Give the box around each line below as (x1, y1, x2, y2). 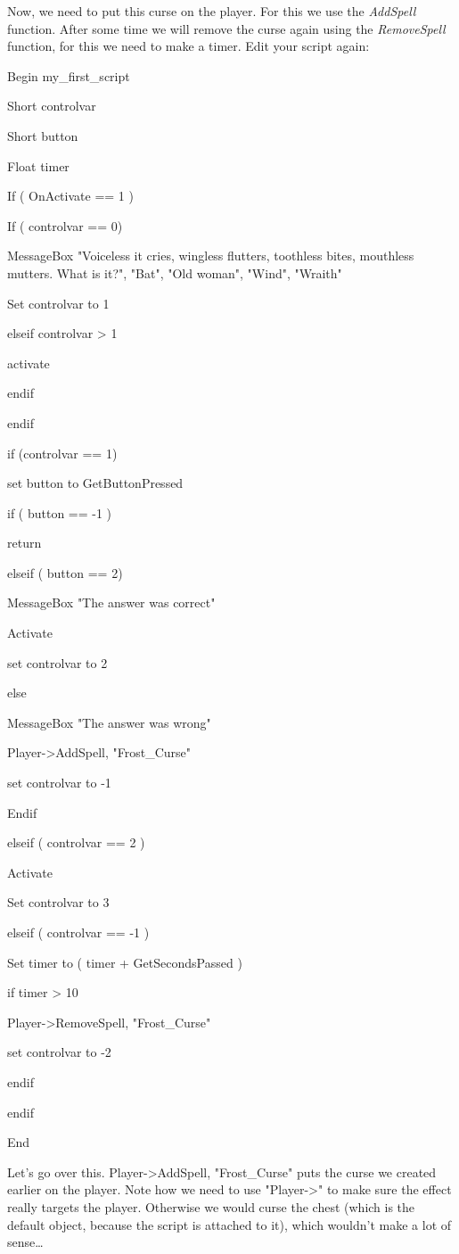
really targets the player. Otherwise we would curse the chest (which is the (7, 1197, 415, 1216)
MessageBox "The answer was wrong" (7, 713, 211, 731)
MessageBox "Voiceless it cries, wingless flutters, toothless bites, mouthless (7, 246, 414, 265)
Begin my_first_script (7, 66, 130, 85)
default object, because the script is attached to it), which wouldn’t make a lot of (7, 1215, 452, 1233)
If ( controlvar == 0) (7, 216, 123, 235)
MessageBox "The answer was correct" (7, 593, 216, 612)
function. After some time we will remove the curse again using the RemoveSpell (7, 19, 446, 37)
